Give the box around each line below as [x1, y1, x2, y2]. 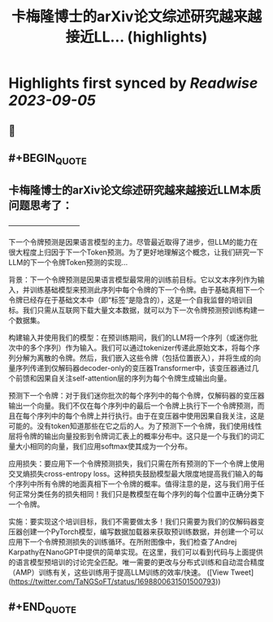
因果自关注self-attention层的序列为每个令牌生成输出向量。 [36, 373, 232, 383]
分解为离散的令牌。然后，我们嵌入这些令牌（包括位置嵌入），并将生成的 [15, 353, 254, 363]
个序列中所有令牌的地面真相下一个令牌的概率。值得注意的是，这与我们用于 [8, 479, 258, 489]
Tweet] [230, 567, 254, 577]
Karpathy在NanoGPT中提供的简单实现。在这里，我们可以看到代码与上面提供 [8, 546, 264, 557]
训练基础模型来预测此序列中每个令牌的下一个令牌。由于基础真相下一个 [29, 285, 265, 294]
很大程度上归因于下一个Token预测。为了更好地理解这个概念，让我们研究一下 [8, 247, 264, 257]
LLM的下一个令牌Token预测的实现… [8, 257, 128, 267]
